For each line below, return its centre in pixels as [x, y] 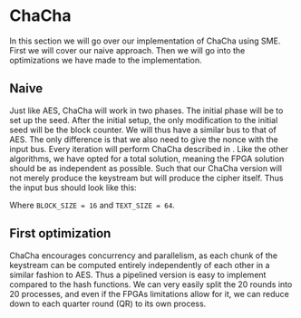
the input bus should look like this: [73, 188]
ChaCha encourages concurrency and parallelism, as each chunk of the [144, 255]
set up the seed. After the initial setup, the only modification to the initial [144, 120]
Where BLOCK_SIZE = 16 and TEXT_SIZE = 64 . [92, 205]
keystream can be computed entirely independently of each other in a [140, 265]
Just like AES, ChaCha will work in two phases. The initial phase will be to [146, 111]
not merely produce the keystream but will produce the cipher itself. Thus [146, 178]
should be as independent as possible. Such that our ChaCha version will [146, 168]
